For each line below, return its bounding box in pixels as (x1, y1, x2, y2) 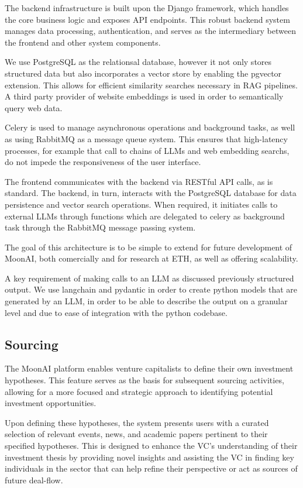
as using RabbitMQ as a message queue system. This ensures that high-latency (5, 132, 288, 145)
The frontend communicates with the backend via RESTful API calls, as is (5, 175, 273, 187)
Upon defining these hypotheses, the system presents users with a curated (5, 416, 269, 428)
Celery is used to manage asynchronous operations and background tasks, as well (5, 121, 295, 133)
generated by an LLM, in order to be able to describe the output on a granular (5, 295, 288, 307)
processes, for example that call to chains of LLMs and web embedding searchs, (5, 144, 290, 156)
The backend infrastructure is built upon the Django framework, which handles (5, 2, 289, 13)
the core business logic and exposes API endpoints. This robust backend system (5, 13, 290, 25)
